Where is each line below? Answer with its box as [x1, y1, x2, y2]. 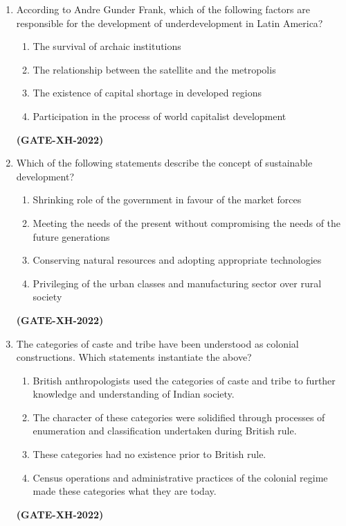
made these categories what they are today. [33, 484, 217, 498]
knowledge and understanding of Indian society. [33, 387, 235, 401]
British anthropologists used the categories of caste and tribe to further [33, 373, 336, 387]
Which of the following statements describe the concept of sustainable [16, 155, 313, 170]
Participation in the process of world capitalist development [33, 108, 286, 123]
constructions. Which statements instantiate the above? [16, 350, 252, 364]
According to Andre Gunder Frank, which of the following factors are [16, 2, 310, 16]
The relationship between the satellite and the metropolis [33, 62, 276, 76]
